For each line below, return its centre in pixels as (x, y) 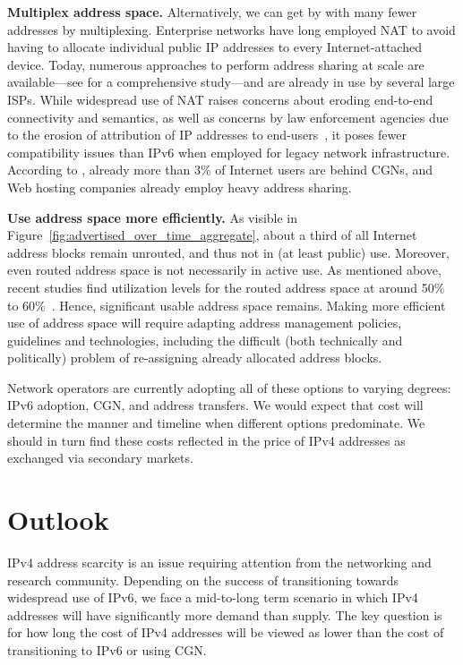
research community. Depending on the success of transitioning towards (203, 580)
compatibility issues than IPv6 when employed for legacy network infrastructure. (229, 152)
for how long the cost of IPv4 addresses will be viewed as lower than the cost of (226, 632)
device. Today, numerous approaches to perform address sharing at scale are (216, 64)
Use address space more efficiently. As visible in (153, 217)
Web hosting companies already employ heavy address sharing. (180, 187)
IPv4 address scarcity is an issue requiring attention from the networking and (219, 562)
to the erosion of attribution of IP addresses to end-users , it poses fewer (207, 135)
